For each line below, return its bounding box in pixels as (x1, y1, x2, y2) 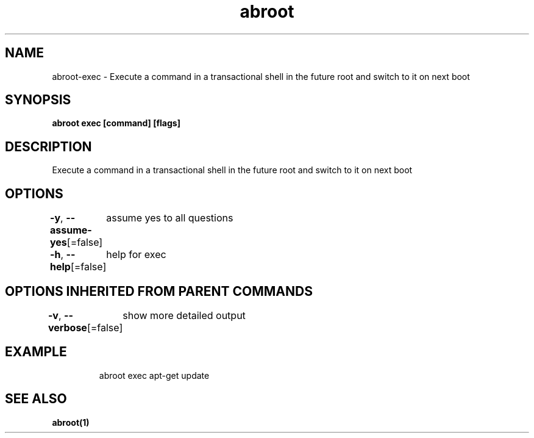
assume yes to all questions (106, 212, 233, 224)
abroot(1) (52, 417, 90, 428)
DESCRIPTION (5, 138, 92, 154)
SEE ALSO (5, 391, 67, 407)
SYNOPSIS (5, 92, 71, 108)
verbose (48, 321, 87, 334)
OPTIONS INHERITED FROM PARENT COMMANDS (5, 283, 313, 299)
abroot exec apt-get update (99, 370, 210, 381)
